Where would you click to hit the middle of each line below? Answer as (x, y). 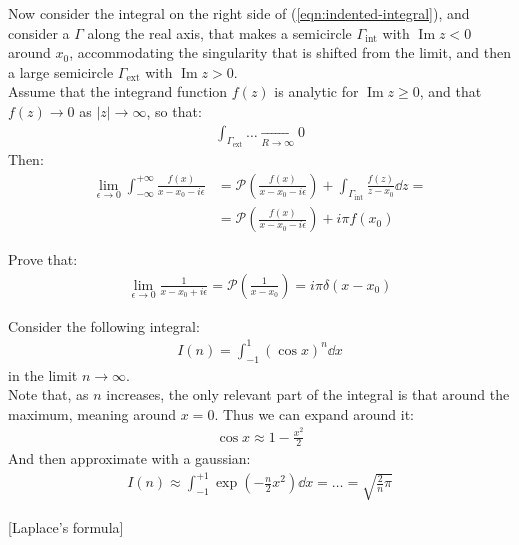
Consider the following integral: (104, 325)
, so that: (174, 110)
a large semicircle (61, 71)
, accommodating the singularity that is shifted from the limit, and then (290, 52)
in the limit (43, 374)
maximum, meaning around (92, 413)
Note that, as (48, 394)
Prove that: (43, 259)
